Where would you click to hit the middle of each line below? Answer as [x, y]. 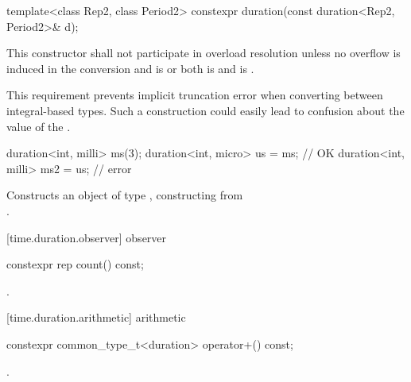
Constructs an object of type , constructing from [125, 195]
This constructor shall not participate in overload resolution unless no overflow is [204, 53]
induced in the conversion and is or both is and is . [130, 68]
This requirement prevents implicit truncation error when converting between [195, 95]
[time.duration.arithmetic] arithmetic [96, 317]
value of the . [39, 126]
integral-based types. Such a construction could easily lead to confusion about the [205, 110]
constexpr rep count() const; [75, 264]
